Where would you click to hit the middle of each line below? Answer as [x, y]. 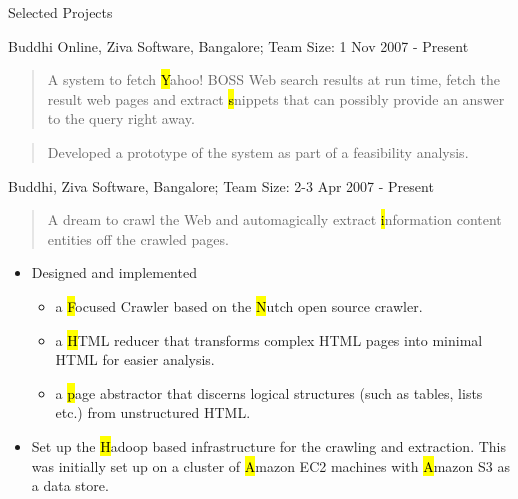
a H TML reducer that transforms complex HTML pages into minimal [269, 339]
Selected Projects [60, 12]
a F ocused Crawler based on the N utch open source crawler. [239, 305]
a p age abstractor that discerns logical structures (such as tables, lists [269, 392]
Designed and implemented [114, 272]
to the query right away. [121, 118]
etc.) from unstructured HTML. [153, 412]
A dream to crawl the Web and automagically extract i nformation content [274, 219]
